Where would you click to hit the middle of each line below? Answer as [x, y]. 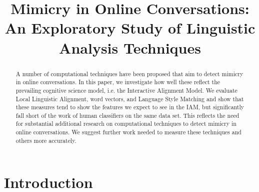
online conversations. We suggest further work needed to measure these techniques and [128, 132]
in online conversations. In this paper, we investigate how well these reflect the [118, 82]
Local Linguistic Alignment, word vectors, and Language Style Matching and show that [130, 99]
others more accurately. [46, 140]
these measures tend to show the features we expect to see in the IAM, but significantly [130, 107]
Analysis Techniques [130, 47]
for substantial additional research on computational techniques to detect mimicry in [126, 124]
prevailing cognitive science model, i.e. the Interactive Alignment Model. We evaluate [126, 90]
